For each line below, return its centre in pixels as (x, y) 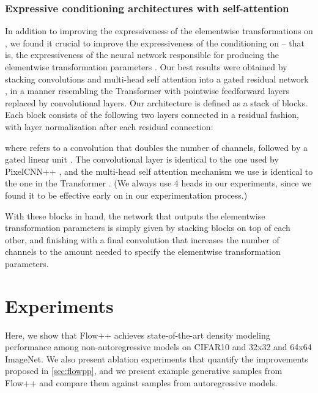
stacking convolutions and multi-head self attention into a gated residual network (157, 79)
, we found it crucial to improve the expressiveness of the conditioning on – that (155, 42)
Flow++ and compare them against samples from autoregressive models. (141, 383)
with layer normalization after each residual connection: (109, 126)
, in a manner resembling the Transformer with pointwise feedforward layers (147, 91)
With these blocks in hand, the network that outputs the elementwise (135, 215)
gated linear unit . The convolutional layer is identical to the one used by (142, 159)
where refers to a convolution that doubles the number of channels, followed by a (157, 147)
